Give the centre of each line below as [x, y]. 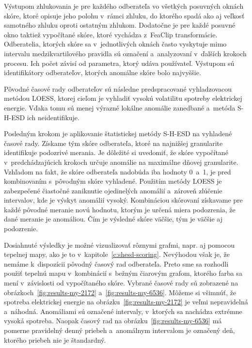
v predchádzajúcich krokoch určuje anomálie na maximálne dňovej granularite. [121, 162]
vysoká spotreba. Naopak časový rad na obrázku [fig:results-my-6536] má [113, 321]
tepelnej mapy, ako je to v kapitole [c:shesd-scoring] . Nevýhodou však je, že [117, 254]
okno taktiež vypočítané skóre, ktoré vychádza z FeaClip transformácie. [111, 34]
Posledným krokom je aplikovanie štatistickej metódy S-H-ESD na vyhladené [118, 134]
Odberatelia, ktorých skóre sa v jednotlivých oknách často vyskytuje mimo [115, 44]
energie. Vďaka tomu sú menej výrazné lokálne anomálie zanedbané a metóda [120, 107]
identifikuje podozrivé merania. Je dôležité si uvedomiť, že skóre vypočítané [116, 152]
